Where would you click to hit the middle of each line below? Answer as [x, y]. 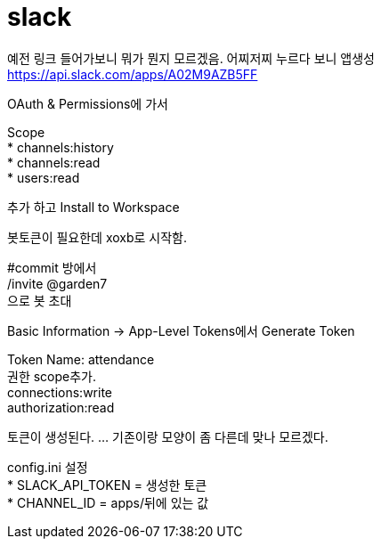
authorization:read [61, 407]
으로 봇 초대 [40, 300]
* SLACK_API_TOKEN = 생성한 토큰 [107, 485]
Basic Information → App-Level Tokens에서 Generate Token [181, 330]
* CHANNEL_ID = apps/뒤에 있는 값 [108, 502]
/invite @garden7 [57, 283]
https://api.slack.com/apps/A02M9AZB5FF [133, 74]
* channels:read [54, 162]
